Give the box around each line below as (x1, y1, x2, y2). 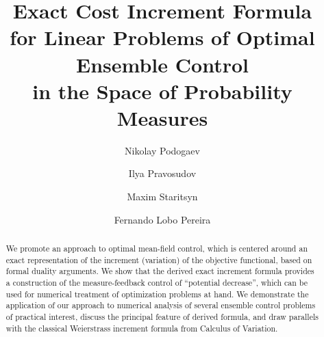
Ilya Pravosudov (128, 166, 197, 180)
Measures (116, 103, 208, 131)
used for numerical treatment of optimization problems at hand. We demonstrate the (5, 288, 309, 299)
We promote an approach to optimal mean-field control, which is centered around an (5, 243, 308, 254)
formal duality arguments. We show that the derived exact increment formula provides (5, 265, 314, 277)
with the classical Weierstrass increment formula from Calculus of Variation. (5, 322, 278, 334)
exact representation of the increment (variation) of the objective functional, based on (5, 254, 312, 265)
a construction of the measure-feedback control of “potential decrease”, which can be (5, 277, 308, 288)
